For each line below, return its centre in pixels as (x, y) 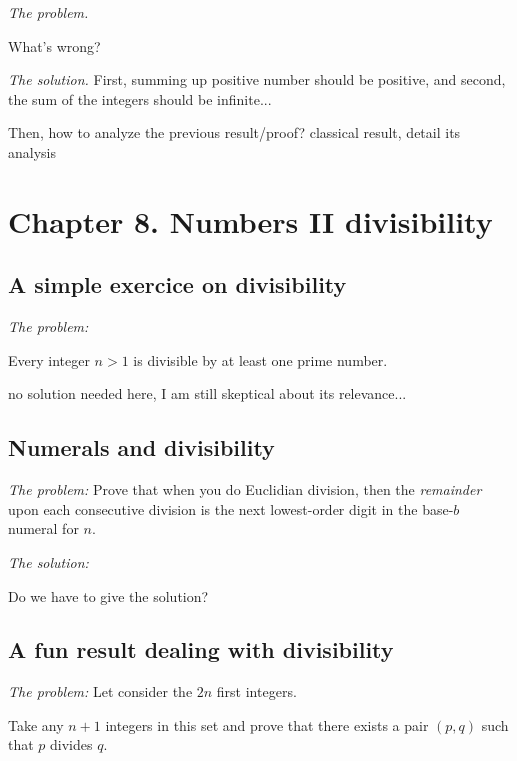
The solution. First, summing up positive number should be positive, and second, (257, 79)
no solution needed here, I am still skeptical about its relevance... (207, 393)
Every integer (49, 359)
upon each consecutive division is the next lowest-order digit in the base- (231, 508)
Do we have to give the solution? (108, 595)
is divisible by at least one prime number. (260, 359)
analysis (32, 151)
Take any (36, 724)
